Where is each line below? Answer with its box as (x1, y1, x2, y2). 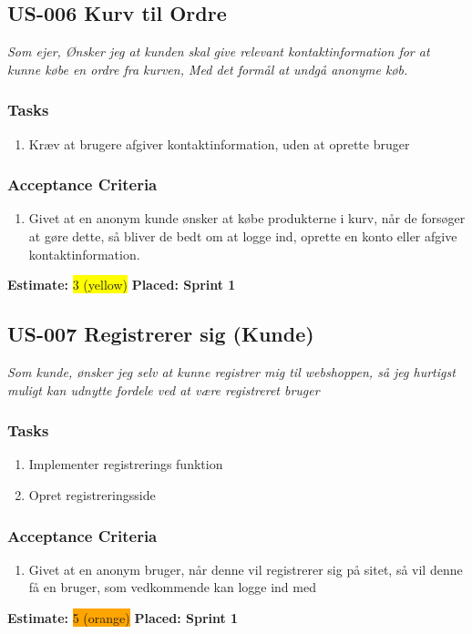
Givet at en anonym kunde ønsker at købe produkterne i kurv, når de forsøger (28, 209, 466, 228)
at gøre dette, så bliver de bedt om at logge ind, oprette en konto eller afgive (28, 227, 457, 246)
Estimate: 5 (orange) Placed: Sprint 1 (7, 608, 239, 627)
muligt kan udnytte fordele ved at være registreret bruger (7, 380, 320, 399)
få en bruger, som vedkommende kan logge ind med (28, 578, 316, 597)
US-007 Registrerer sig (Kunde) (7, 320, 314, 348)
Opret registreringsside (28, 486, 156, 504)
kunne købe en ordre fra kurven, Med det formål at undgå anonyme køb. (7, 59, 408, 78)
